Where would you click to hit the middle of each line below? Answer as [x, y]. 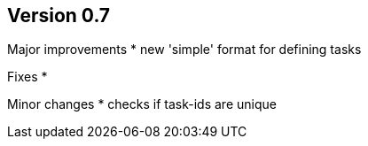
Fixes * [27, 77]
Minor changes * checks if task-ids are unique [142, 104]
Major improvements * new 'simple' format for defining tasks [184, 50]
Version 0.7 [59, 15]
